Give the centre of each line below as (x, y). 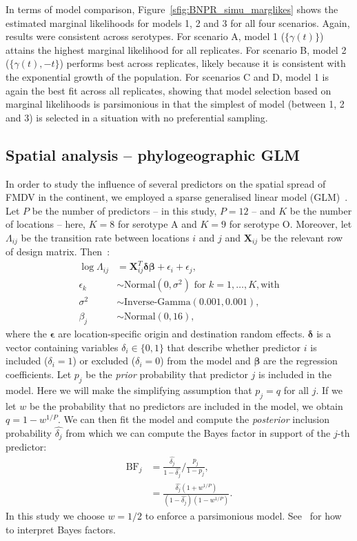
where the (26, 334)
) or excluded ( (104, 361)
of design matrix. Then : (58, 252)
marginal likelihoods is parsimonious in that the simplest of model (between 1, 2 (175, 104)
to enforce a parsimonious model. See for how (243, 516)
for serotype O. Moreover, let (290, 224)
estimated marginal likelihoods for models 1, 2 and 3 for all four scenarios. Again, (178, 22)
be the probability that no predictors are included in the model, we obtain (186, 405)
